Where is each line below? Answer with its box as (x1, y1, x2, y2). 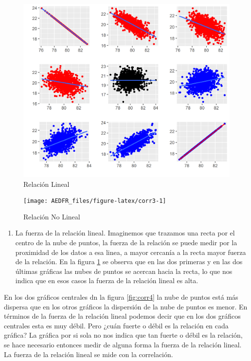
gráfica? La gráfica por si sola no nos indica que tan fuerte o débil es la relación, (4, 330, 243, 340)
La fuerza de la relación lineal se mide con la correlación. (4, 349, 173, 359)
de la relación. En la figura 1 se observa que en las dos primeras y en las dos (15, 256, 243, 267)
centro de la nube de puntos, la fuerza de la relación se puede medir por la (15, 237, 237, 248)
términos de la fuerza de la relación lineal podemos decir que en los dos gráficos (4, 311, 241, 321)
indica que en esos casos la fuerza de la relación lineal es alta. (15, 275, 198, 286)
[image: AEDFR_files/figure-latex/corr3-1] (23, 198, 166, 205)
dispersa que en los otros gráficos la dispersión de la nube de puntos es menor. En (4, 301, 248, 311)
